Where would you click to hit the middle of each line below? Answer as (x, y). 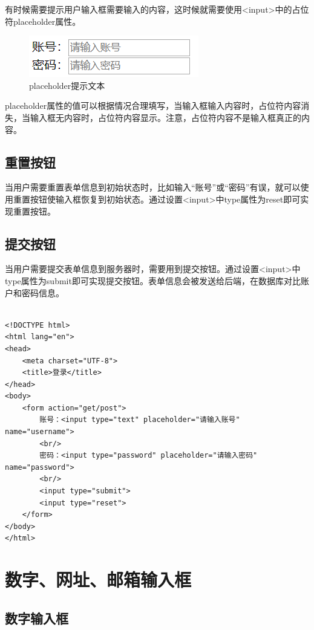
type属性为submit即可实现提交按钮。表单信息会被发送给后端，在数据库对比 (153, 280)
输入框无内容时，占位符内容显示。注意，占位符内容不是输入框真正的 (165, 117)
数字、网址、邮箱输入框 (98, 580)
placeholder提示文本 (67, 85)
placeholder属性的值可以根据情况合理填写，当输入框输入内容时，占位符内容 (153, 106)
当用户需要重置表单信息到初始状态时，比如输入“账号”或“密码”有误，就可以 (153, 187)
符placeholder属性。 (43, 21)
